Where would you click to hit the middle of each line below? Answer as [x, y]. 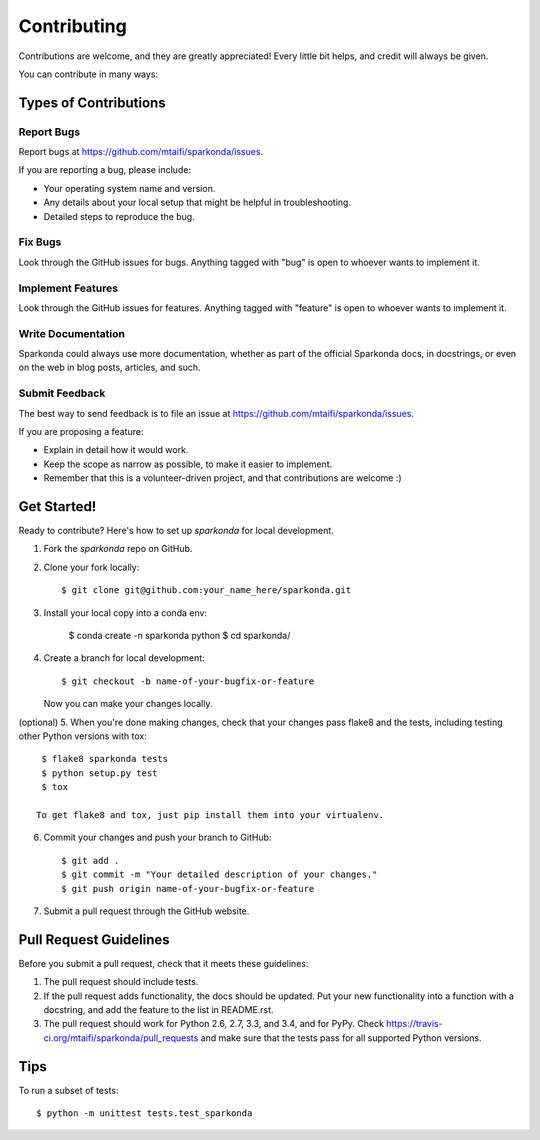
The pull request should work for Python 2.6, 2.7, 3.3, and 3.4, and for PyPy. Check [214, 1024]
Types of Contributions [92, 102]
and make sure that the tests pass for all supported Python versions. [341, 1037]
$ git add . [90, 860]
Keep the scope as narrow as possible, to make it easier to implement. [188, 464]
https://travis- [415, 1024]
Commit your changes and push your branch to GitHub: [157, 837]
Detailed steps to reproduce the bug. [119, 216]
